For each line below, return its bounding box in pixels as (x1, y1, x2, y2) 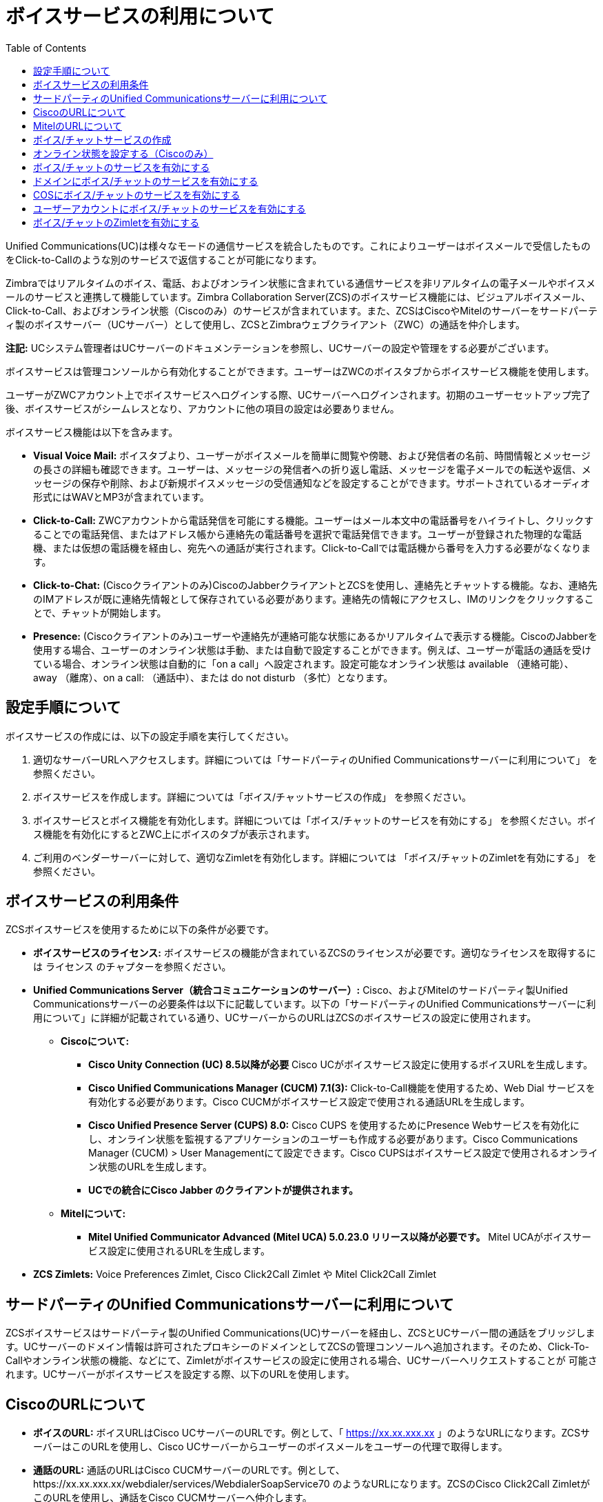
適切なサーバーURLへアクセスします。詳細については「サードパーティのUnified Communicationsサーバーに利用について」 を (33, 753, 598, 765)
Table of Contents (6, 41, 87, 54)
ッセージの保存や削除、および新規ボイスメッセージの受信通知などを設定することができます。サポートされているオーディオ (33, 477, 591, 489)
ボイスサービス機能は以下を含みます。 (6, 425, 178, 438)
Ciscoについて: (61, 1035, 130, 1048)
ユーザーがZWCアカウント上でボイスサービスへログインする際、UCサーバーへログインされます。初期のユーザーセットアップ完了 (6, 388, 591, 401)
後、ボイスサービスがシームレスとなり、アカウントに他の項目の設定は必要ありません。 (6, 402, 400, 414)
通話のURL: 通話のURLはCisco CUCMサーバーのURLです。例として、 (33, 1464, 345, 1476)
